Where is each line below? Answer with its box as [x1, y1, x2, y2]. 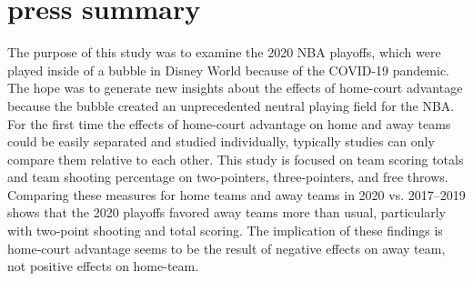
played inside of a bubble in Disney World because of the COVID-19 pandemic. [7, 60, 450, 79]
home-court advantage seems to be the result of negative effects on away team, [7, 238, 446, 257]
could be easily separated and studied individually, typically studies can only [7, 132, 435, 151]
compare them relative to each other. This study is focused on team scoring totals [7, 149, 464, 168]
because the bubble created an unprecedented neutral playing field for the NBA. [7, 95, 455, 115]
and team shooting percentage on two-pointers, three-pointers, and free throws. [7, 167, 448, 186]
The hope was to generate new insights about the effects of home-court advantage [7, 78, 463, 97]
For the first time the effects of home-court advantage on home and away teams [7, 114, 451, 133]
